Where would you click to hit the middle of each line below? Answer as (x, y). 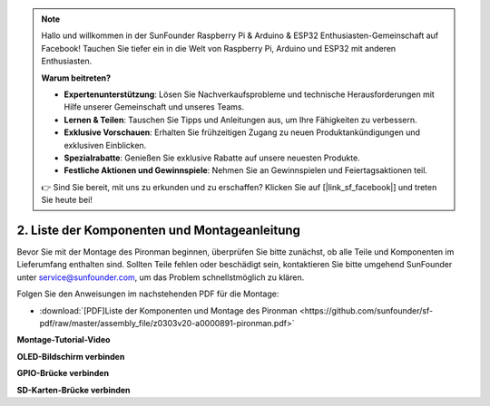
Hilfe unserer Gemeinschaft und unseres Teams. (154, 107)
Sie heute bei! (67, 200)
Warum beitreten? (76, 78)
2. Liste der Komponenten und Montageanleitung (159, 230)
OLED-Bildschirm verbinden (71, 356)
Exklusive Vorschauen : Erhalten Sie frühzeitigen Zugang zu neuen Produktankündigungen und (242, 132)
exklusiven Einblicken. (105, 145)
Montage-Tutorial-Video (64, 340)
